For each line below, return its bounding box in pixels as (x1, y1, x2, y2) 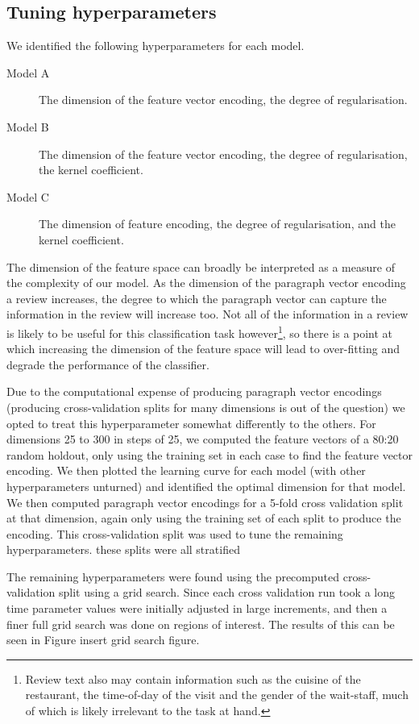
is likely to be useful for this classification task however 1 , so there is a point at (6, 322, 393, 341)
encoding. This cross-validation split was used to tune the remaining (6, 525, 343, 542)
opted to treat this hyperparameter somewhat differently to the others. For (6, 414, 376, 431)
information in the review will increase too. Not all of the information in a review (6, 306, 409, 322)
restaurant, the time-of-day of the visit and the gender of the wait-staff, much (25, 686, 409, 703)
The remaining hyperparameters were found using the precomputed (6, 568, 340, 585)
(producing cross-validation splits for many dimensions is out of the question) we (6, 398, 405, 415)
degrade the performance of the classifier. (6, 356, 209, 372)
